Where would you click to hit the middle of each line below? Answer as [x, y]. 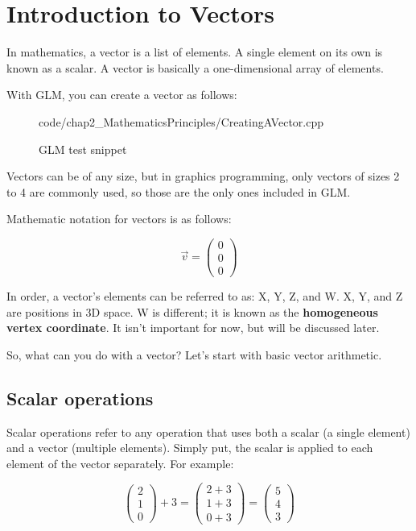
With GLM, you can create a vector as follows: [122, 95]
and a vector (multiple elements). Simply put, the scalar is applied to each [190, 448]
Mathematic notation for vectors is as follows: [119, 219]
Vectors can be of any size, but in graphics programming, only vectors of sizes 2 [203, 176]
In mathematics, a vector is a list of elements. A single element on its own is [195, 52]
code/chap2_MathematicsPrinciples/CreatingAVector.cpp [181, 121]
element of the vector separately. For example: [120, 463]
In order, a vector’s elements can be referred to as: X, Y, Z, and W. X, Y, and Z [205, 296]
